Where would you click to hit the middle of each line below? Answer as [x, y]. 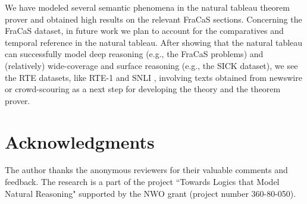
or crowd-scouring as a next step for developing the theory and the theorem [143, 89]
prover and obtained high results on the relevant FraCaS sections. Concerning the [153, 19]
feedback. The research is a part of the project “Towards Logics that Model [142, 182]
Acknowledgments [80, 141]
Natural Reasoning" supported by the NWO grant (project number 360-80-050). [151, 193]
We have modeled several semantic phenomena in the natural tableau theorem [147, 7]
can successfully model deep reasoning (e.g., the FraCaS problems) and [134, 54]
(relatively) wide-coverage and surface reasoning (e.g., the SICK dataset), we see [151, 65]
